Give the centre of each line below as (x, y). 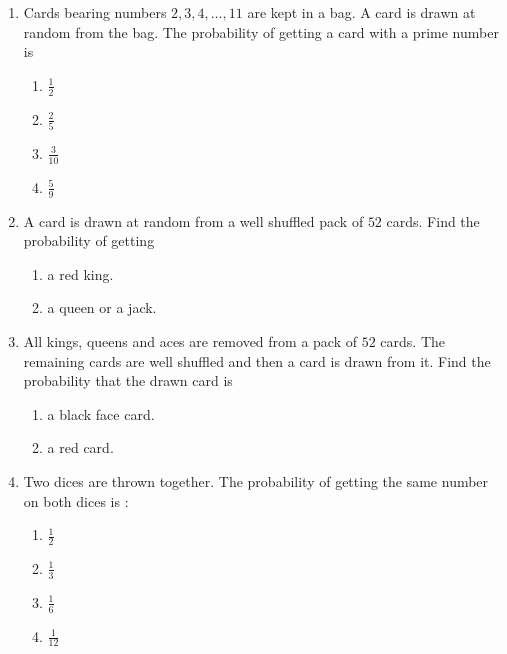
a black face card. (101, 413)
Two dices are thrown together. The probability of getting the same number (256, 480)
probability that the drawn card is (128, 380)
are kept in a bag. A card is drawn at (361, 12)
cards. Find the (433, 220)
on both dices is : (76, 500)
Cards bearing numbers (95, 12)
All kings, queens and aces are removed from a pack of (190, 340)
